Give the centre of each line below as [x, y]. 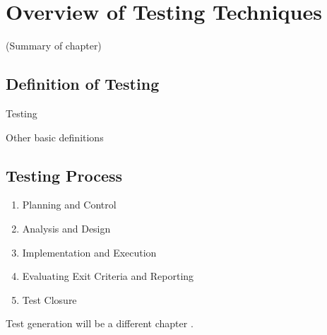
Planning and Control [69, 205]
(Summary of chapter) [54, 46]
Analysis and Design [66, 228]
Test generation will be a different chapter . [100, 323]
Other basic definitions [55, 137]
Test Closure [49, 299]
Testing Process [64, 175]
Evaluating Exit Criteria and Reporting [108, 276]
